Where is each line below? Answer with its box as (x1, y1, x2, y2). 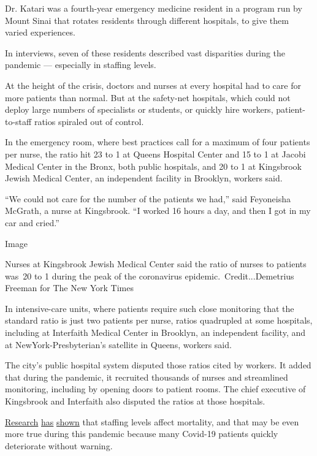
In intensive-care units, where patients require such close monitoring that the (5, 302, 294, 314)
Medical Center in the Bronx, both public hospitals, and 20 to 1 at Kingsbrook (5, 159, 302, 172)
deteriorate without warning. (5, 439, 113, 452)
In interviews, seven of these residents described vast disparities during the (5, 46, 286, 59)
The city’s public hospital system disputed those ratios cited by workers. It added (5, 359, 311, 371)
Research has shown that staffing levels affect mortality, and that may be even (5, 415, 299, 428)
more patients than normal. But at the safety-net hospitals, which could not (5, 91, 291, 104)
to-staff (5, 115, 32, 127)
